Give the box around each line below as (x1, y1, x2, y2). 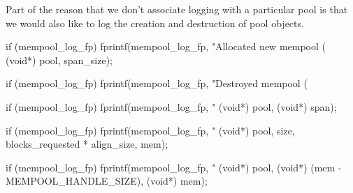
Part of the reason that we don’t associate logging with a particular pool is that (6, 2, 348, 16)
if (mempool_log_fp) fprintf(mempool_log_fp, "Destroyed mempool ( (6, 76, 308, 91)
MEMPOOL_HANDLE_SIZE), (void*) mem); (6, 173, 208, 188)
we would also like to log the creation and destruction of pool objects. (6, 15, 304, 30)
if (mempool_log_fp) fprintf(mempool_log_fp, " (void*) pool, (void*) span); (6, 99, 337, 114)
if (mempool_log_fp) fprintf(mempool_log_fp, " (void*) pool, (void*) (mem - (6, 160, 342, 174)
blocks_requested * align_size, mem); (6, 137, 168, 151)
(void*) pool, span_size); (6, 52, 113, 67)
